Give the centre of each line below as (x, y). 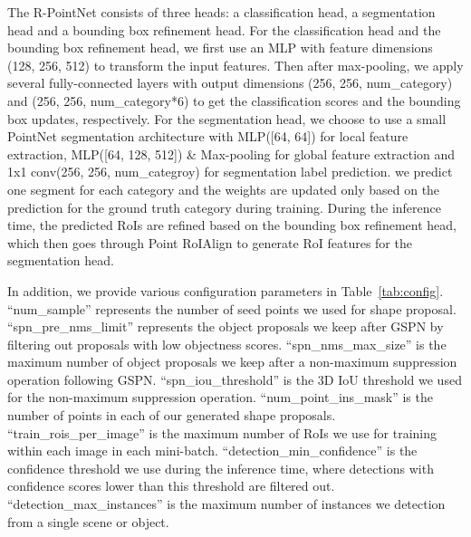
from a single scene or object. (88, 521)
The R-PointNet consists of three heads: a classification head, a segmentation (221, 12)
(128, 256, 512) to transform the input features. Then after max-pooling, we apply (235, 65)
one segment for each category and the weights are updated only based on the (224, 189)
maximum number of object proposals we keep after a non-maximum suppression (232, 362)
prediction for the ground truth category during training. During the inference (224, 207)
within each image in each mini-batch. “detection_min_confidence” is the (212, 451)
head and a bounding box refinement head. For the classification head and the (224, 29)
